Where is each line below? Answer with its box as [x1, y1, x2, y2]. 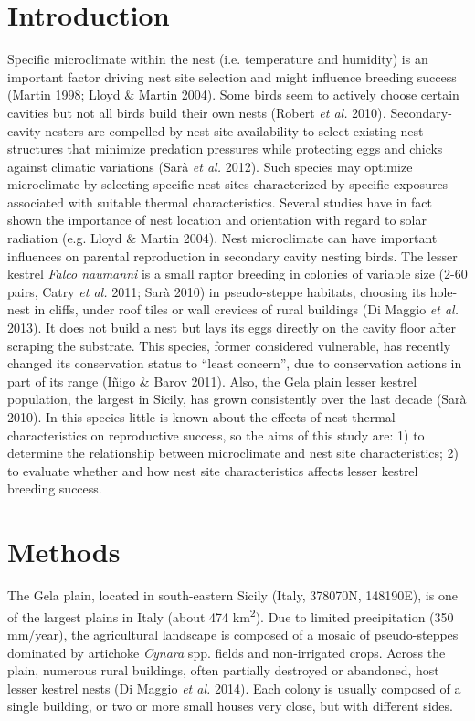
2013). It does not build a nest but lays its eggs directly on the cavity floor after [7, 318, 456, 337]
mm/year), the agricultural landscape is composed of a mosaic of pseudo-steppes [7, 624, 459, 643]
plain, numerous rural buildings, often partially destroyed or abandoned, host [7, 661, 439, 680]
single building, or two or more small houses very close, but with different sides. [7, 696, 453, 716]
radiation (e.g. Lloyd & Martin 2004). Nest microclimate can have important [7, 228, 438, 248]
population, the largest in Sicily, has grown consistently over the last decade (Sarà [7, 389, 467, 408]
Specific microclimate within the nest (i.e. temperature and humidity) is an [7, 49, 428, 69]
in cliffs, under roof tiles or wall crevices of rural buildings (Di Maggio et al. [34, 300, 459, 319]
